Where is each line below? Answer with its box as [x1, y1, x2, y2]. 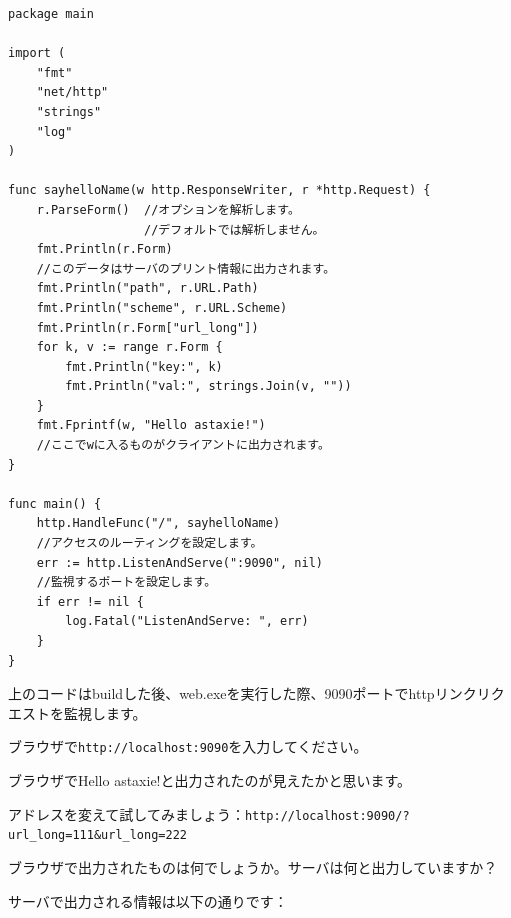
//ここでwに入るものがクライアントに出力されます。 [36, 438, 330, 453]
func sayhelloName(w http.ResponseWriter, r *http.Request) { [8, 183, 431, 198]
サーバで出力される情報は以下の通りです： [8, 890, 288, 911]
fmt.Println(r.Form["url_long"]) [36, 320, 259, 335]
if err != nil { [36, 594, 145, 609]
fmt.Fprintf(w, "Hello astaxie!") [36, 418, 266, 433]
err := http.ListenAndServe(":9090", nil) [36, 555, 323, 570]
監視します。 [63, 702, 147, 723]
